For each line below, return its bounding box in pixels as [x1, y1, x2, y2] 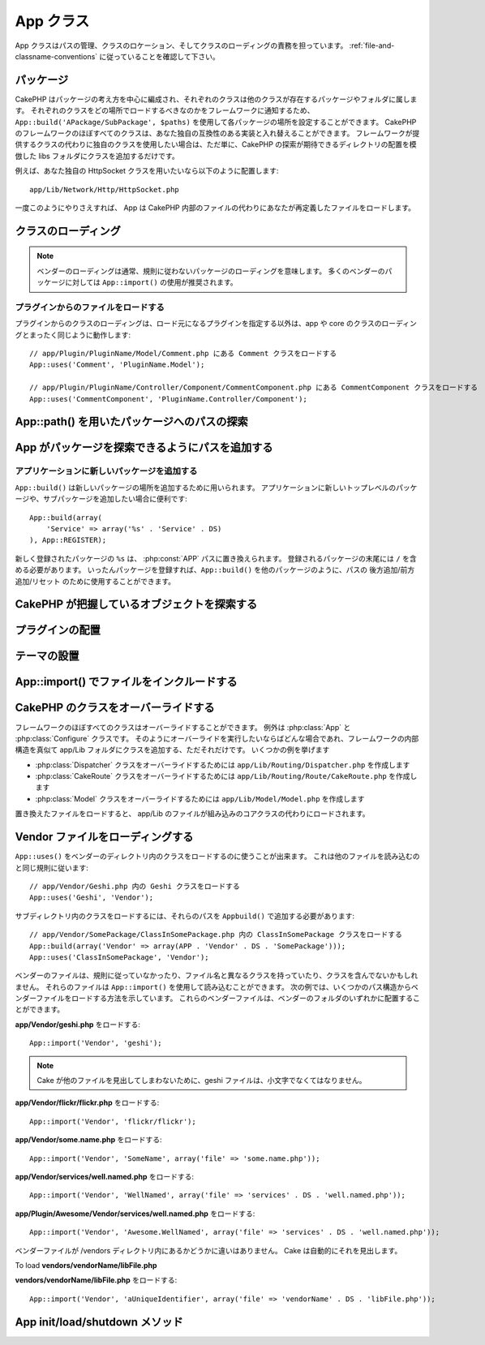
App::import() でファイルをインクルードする [15, 675, 238, 689]
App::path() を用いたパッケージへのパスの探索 [15, 415, 249, 429]
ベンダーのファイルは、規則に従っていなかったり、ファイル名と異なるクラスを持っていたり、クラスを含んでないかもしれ [15, 970, 418, 981]
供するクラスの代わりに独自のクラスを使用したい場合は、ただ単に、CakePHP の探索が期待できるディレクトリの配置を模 [15, 140, 417, 149]
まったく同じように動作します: [28, 329, 131, 340]
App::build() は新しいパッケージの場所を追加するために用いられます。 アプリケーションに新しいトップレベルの [15, 483, 397, 492]
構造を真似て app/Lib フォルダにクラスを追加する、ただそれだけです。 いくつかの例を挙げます [15, 745, 330, 754]
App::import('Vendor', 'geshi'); [29, 1038, 162, 1048]
